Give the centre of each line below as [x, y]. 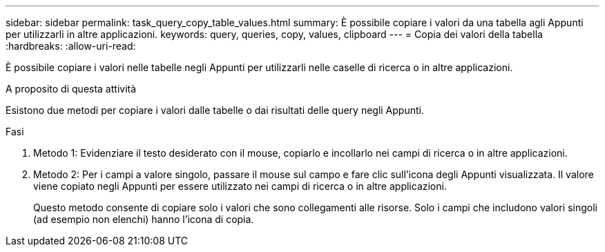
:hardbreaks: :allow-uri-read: [71, 46]
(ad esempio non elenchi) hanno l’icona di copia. [144, 219]
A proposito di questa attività [71, 89]
